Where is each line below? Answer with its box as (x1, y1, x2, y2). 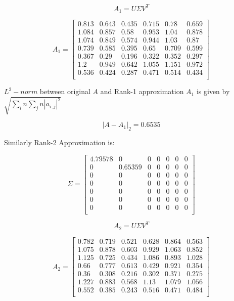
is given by (196, 86, 230, 97)
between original (39, 86, 90, 97)
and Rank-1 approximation (100, 86, 184, 97)
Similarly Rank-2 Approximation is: (4, 137, 115, 148)
